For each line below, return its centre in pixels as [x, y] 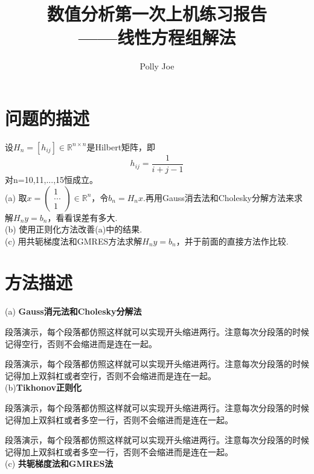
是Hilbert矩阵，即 [121, 146]
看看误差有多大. [87, 217]
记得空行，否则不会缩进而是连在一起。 [81, 343]
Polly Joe [157, 66]
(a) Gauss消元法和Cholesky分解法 [73, 311]
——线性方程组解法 [157, 37]
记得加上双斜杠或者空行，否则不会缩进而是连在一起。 [111, 375]
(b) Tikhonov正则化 [43, 387]
